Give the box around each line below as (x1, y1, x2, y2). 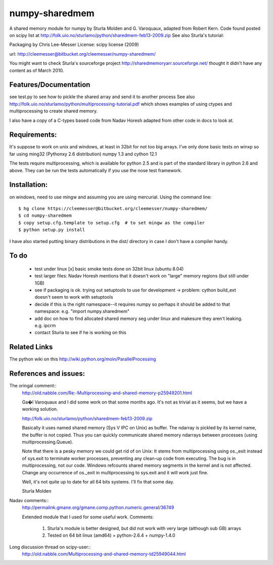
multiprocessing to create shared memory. (9, 108, 98, 114)
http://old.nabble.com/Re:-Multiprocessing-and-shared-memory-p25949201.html (22, 390, 192, 396)
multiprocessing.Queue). (22, 438, 73, 445)
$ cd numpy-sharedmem (18, 213, 72, 219)
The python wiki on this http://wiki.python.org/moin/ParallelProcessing (9, 356, 156, 362)
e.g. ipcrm (34, 322, 56, 329)
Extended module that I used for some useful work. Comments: (22, 514, 154, 520)
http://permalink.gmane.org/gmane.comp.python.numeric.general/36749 (22, 504, 174, 511)
